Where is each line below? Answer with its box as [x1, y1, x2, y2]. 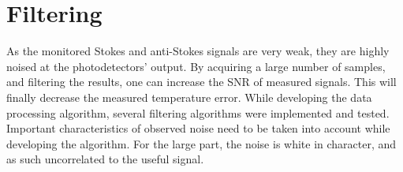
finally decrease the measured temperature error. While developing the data [6, 88, 372, 105]
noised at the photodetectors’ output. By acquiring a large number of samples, [6, 58, 386, 74]
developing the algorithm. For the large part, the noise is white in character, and [6, 135, 397, 151]
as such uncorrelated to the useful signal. [6, 151, 204, 167]
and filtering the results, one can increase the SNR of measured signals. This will [6, 73, 397, 90]
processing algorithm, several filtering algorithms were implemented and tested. [6, 104, 390, 121]
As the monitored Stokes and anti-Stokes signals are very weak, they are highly [6, 43, 390, 59]
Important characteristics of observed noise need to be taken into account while [6, 120, 390, 136]
